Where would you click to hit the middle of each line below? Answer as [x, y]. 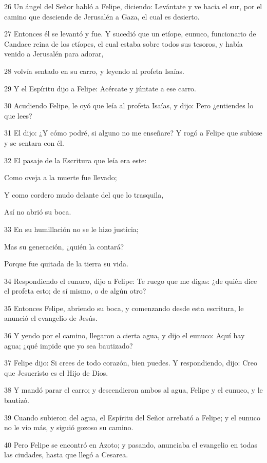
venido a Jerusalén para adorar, [54, 54]
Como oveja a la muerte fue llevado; [61, 177]
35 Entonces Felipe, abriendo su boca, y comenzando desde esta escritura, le [124, 308]
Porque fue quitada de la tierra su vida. [66, 264]
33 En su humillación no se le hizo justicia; [71, 229]
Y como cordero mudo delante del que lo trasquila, [84, 194]
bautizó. [17, 400]
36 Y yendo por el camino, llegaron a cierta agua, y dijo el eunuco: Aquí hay [125, 335]
